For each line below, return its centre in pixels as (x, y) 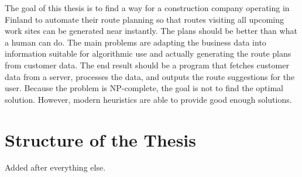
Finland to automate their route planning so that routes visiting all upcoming (144, 19)
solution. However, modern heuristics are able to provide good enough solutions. (148, 99)
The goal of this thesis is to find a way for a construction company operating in (147, 8)
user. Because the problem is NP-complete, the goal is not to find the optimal (144, 88)
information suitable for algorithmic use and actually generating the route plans (148, 53)
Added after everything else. (55, 167)
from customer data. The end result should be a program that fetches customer (147, 65)
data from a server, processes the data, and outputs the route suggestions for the (150, 76)
